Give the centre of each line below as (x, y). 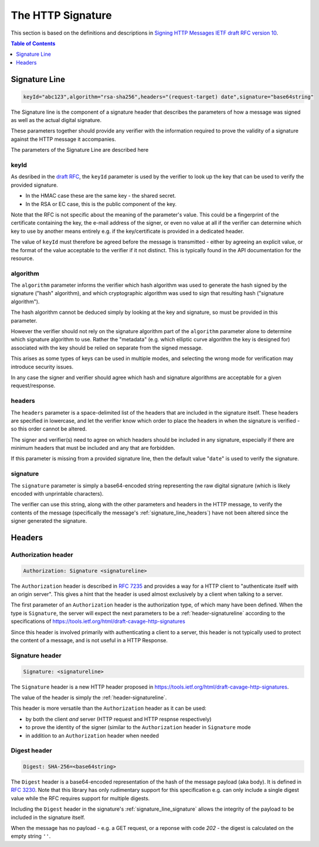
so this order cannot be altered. (49, 429)
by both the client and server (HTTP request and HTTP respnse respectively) (118, 719)
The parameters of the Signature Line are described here (80, 150)
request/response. (33, 386)
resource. (23, 258)
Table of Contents (33, 43)
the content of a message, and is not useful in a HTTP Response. (89, 641)
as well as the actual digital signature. (56, 120)
